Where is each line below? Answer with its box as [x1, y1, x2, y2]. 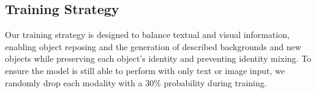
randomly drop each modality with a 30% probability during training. [5, 76, 267, 89]
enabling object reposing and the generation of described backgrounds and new [5, 40, 301, 53]
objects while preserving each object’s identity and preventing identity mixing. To [5, 52, 312, 65]
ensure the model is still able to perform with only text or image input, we [5, 64, 285, 76]
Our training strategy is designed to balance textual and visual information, [5, 28, 290, 41]
